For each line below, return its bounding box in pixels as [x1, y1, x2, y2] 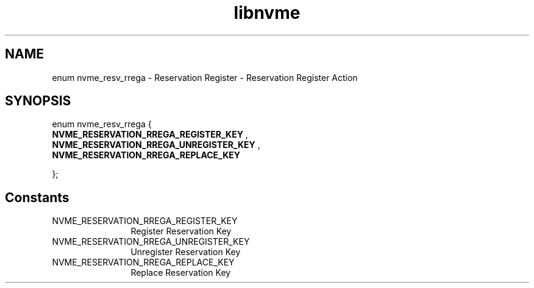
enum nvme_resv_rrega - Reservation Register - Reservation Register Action [52, 72, 358, 83]
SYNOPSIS [5, 93, 71, 109]
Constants [5, 189, 69, 205]
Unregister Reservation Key [130, 247, 241, 258]
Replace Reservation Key [130, 267, 231, 278]
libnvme [233, 2, 301, 23]
